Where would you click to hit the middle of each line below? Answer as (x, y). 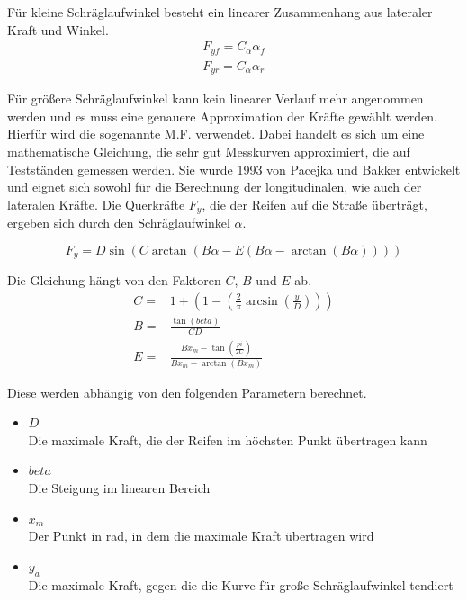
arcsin (261, 301)
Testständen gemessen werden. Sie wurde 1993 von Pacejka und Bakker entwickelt (234, 169)
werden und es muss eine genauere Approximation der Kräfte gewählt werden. (223, 116)
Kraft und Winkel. (58, 29)
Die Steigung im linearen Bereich (119, 488)
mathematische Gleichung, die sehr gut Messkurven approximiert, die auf (209, 151)
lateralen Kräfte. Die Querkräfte (96, 204)
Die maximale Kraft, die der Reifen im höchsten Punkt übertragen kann (228, 439)
